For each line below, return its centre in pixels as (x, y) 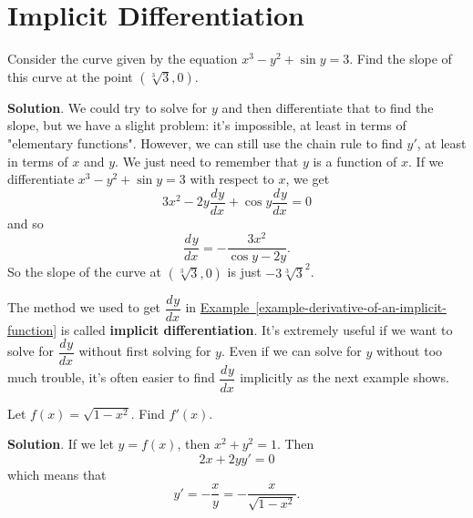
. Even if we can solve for (291, 351)
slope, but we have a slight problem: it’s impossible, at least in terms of (207, 125)
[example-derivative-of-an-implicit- (351, 307)
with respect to (232, 179)
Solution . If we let (61, 444)
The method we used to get (84, 307)
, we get (308, 179)
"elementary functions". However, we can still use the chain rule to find (205, 142)
